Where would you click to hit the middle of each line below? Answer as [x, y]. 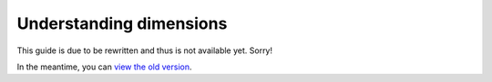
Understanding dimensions [122, 23]
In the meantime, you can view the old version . [104, 67]
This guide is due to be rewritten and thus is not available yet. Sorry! [145, 50]
